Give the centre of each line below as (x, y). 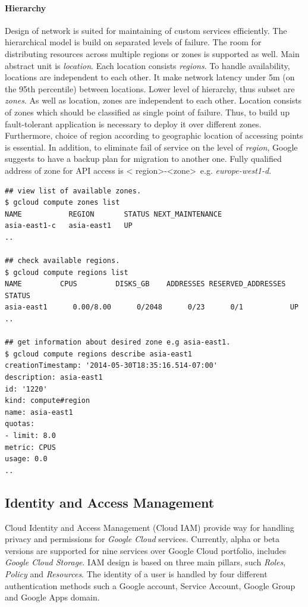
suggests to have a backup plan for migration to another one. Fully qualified (143, 159)
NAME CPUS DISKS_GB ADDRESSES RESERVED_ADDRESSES (145, 284)
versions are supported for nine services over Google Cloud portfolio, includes (146, 550)
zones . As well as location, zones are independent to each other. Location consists (153, 100)
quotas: (20, 424)
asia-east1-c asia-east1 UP (69, 226)
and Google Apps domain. (52, 597)
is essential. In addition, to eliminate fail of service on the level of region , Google (151, 147)
